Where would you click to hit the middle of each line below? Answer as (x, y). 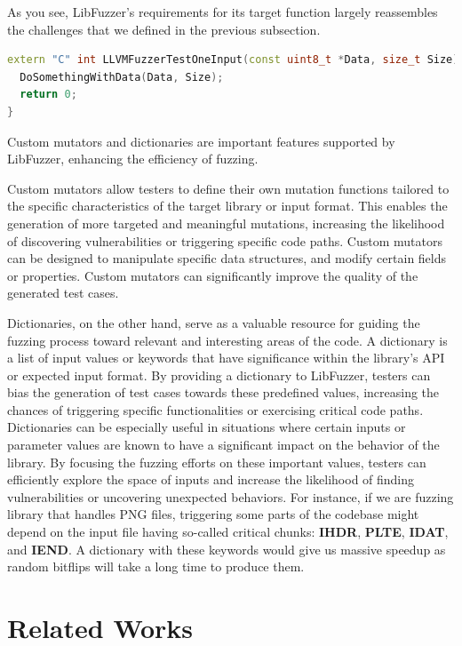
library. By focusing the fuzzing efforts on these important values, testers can (217, 462)
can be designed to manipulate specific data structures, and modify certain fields (227, 258)
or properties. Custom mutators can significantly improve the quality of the (213, 275)
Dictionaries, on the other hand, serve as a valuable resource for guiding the (214, 322)
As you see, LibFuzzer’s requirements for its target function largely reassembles (223, 12)
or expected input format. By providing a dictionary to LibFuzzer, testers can (219, 375)
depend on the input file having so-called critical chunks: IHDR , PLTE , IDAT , (228, 532)
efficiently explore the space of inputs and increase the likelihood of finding (211, 479)
